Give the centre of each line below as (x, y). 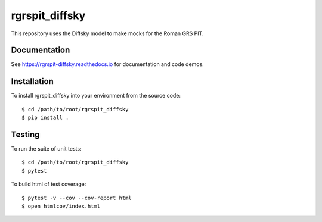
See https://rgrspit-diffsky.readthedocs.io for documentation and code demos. (107, 64)
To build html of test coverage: (49, 184)
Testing (25, 134)
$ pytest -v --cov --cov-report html (77, 198)
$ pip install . (45, 118)
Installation (32, 81)
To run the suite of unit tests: (46, 149)
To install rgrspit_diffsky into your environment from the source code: (96, 96)
